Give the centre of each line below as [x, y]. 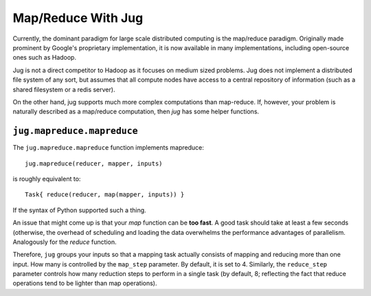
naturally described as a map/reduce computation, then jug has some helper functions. [136, 112]
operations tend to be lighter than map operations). [85, 283]
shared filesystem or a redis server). [64, 89]
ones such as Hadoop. [45, 58]
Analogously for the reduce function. [65, 242]
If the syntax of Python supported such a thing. [80, 210]
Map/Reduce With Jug [78, 18]
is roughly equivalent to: [47, 179]
